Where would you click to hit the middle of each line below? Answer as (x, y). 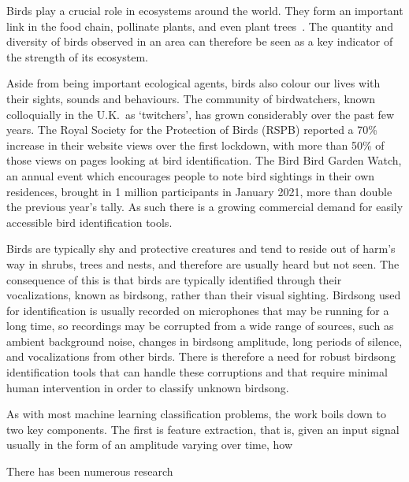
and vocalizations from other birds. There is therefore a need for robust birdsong (201, 356)
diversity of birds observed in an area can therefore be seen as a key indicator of (200, 41)
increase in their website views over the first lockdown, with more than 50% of (195, 145)
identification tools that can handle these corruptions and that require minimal (197, 372)
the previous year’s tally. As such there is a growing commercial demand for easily (205, 207)
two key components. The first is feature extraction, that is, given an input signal (203, 429)
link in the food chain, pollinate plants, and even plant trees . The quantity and (200, 26)
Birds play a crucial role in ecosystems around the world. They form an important (205, 10)
